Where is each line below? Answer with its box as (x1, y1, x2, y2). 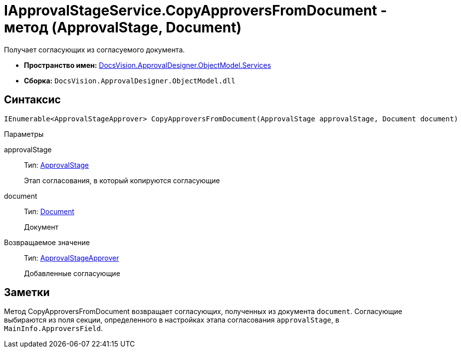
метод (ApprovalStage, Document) (4, 19, 242, 36)
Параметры (4, 129, 44, 138)
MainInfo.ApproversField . (4, 324, 103, 333)
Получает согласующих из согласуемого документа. (4, 45, 185, 54)
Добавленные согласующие (24, 269, 120, 278)
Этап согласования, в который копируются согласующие (24, 176, 220, 185)
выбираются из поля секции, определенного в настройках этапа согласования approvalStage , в (4, 316, 339, 325)
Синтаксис (4, 93, 61, 106)
